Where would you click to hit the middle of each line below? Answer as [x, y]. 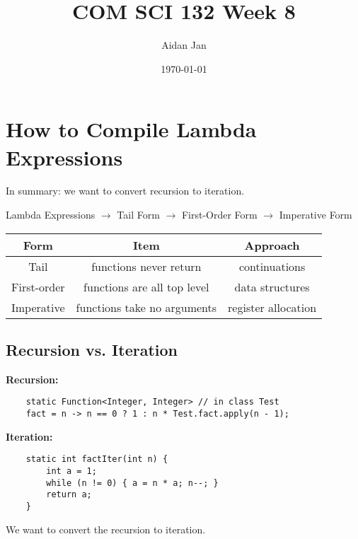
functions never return [146, 266]
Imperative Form [316, 215]
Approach [272, 245]
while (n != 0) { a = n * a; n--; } [132, 483]
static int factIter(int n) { [97, 459]
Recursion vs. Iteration [92, 350]
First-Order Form [219, 215]
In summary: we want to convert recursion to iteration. [125, 191]
